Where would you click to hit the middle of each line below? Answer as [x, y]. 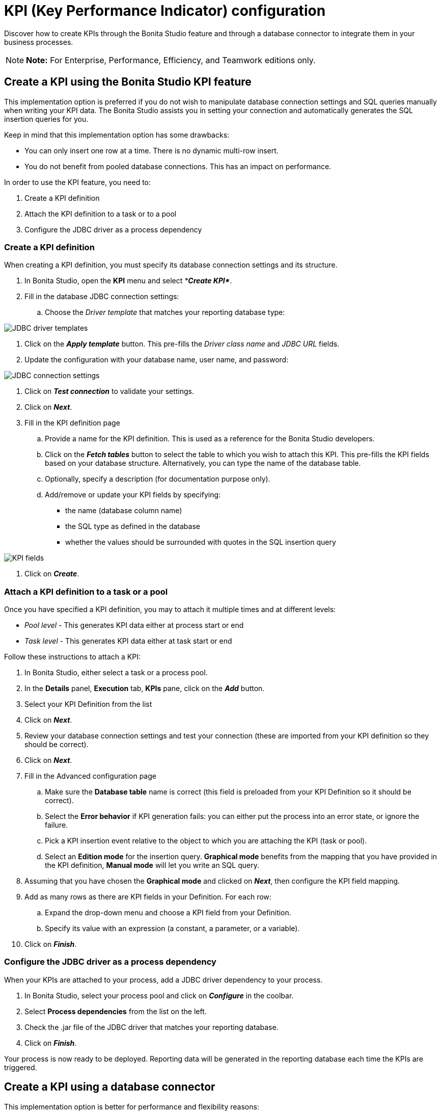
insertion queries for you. [46, 119]
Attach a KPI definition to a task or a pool [86, 591]
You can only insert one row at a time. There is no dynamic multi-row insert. [151, 150]
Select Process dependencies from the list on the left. [116, 1011]
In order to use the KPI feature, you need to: [78, 182]
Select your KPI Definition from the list [88, 704]
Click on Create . [52, 574]
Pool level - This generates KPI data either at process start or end [134, 625]
